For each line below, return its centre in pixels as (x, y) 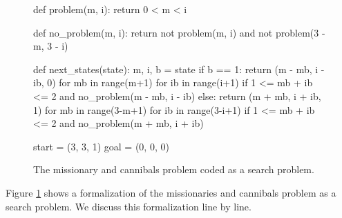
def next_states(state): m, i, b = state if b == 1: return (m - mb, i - (179, 69)
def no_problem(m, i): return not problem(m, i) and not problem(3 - (179, 32)
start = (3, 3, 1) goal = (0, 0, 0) (101, 146)
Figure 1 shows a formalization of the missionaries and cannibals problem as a (171, 192)
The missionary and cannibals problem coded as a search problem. (174, 169)
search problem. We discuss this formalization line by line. (129, 206)
